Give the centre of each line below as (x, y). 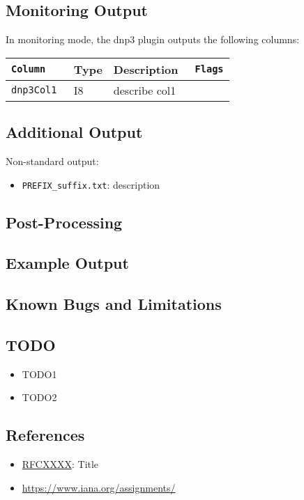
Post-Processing (64, 222)
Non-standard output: (52, 161)
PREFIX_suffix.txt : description (91, 184)
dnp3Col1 (34, 90)
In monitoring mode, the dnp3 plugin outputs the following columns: (153, 39)
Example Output (67, 263)
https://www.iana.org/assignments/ (99, 487)
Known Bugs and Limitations (114, 304)
